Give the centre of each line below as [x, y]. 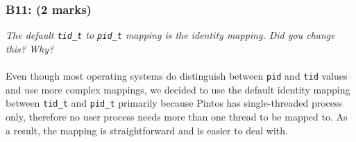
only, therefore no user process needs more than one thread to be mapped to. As [177, 116]
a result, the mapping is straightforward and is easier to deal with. [147, 130]
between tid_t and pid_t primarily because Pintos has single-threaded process [174, 103]
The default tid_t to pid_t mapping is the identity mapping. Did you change [170, 35]
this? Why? [30, 48]
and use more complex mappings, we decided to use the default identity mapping [178, 89]
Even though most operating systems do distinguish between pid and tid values [177, 76]
